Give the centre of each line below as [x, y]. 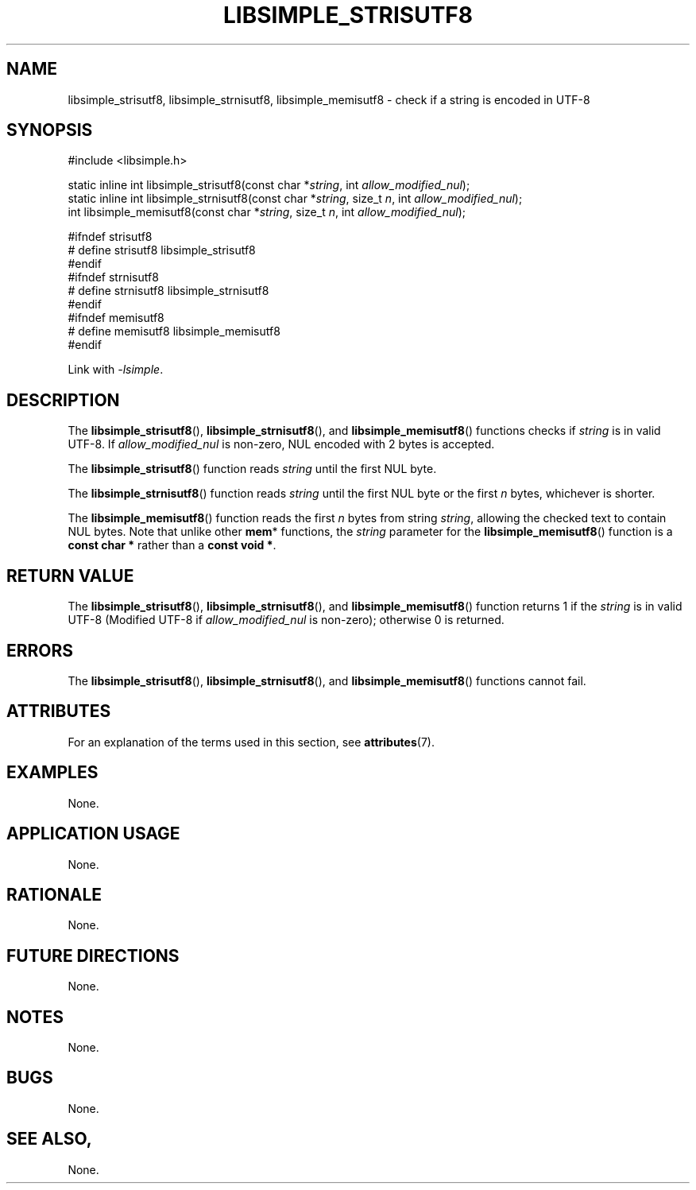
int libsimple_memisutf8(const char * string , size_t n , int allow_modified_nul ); [267, 212]
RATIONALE [54, 894]
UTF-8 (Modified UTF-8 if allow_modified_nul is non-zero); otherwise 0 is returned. [286, 620]
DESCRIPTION [63, 400]
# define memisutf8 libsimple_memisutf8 [174, 331]
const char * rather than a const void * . [172, 545]
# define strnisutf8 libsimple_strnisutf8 [168, 291]
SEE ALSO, [49, 1139]
